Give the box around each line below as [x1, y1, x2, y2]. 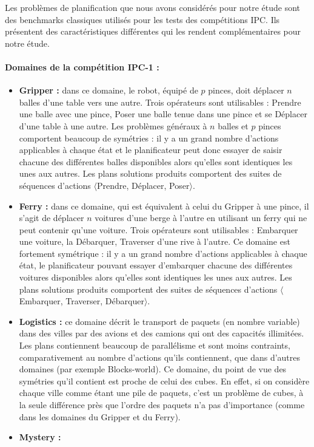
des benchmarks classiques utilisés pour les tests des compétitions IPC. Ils [5, 13, 280, 26]
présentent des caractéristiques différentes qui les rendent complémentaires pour [5, 25, 301, 38]
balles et [218, 119, 249, 132]
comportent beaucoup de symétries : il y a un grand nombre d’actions [19, 131, 279, 144]
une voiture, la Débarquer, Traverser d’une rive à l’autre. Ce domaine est [19, 235, 290, 248]
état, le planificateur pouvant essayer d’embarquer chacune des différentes [19, 259, 293, 271]
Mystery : [19, 431, 61, 443]
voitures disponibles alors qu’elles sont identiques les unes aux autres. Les [19, 271, 292, 284]
